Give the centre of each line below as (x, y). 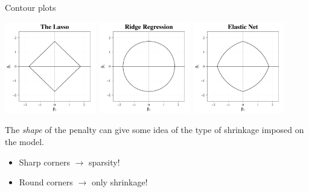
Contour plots (30, 7)
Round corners (46, 182)
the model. (24, 141)
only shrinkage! (119, 182)
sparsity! (104, 162)
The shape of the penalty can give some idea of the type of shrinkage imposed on (154, 130)
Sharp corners (45, 162)
